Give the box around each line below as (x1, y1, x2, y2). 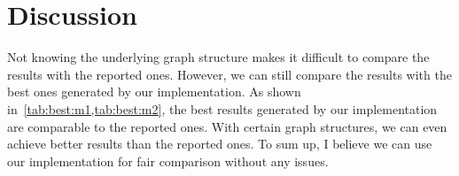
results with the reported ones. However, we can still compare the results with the (7, 65, 452, 83)
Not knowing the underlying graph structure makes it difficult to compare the (7, 48, 430, 66)
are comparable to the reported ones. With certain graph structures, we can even (7, 117, 447, 135)
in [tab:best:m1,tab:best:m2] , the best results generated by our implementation (7, 99, 438, 118)
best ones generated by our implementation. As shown (7, 82, 301, 101)
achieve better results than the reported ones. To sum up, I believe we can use (7, 134, 432, 153)
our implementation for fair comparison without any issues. (7, 151, 329, 170)
